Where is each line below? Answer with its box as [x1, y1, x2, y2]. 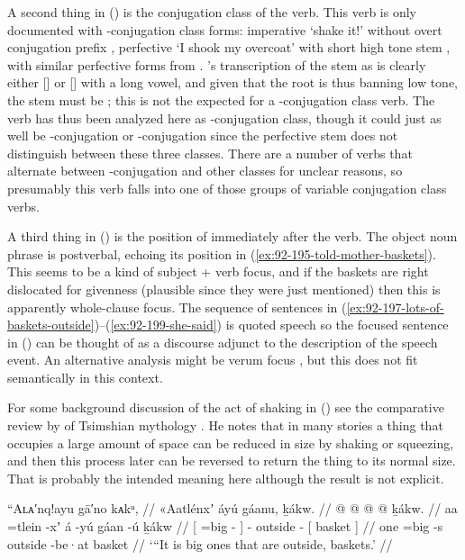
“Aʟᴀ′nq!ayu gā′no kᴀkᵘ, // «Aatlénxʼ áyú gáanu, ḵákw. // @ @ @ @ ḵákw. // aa [7, 499, 458, 518]
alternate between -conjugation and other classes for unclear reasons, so [7, 161, 403, 180]
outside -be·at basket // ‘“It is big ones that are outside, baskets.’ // [7, 534, 393, 553]
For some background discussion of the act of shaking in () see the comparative [7, 398, 444, 417]
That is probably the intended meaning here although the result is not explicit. [7, 468, 444, 487]
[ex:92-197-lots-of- [346, 297, 444, 316]
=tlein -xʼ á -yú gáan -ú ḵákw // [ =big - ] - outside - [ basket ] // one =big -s [7, 517, 443, 536]
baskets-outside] [7, 315, 95, 334]
